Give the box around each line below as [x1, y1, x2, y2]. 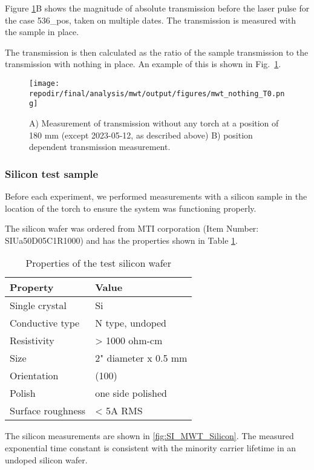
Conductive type [10, 316, 80, 330]
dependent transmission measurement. [29, 140, 171, 153]
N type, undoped [95, 316, 166, 330]
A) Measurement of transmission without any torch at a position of [29, 116, 279, 129]
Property [10, 280, 54, 295]
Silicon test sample [5, 166, 99, 181]
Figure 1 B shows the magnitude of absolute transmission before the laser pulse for [5, 2, 310, 14]
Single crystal [10, 298, 67, 313]
